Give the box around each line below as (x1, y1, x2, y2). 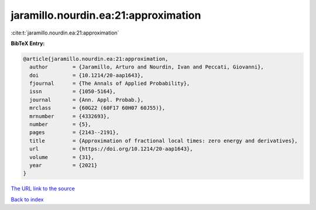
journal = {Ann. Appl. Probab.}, (29, 97, 144, 103)
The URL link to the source (11, 185, 75, 192)
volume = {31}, (29, 154, 95, 160)
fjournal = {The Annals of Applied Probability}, (29, 80, 190, 87)
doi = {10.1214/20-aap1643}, (29, 72, 144, 78)
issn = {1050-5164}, (29, 88, 116, 95)
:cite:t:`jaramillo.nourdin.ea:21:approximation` (11, 29, 119, 36)
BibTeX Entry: (11, 40, 45, 47)
